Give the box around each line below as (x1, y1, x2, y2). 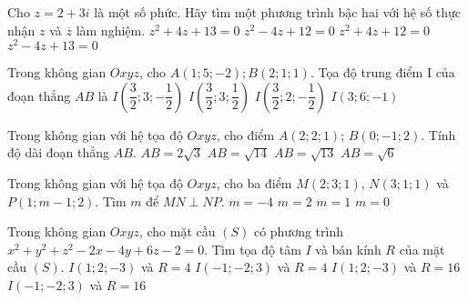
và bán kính (315, 239, 382, 258)
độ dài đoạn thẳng (7, 143, 110, 162)
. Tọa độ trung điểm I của (310, 63, 455, 82)
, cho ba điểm (216, 174, 292, 193)
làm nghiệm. (76, 20, 146, 39)
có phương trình (253, 222, 343, 241)
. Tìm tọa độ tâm (204, 239, 301, 258)
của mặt (399, 239, 445, 258)
